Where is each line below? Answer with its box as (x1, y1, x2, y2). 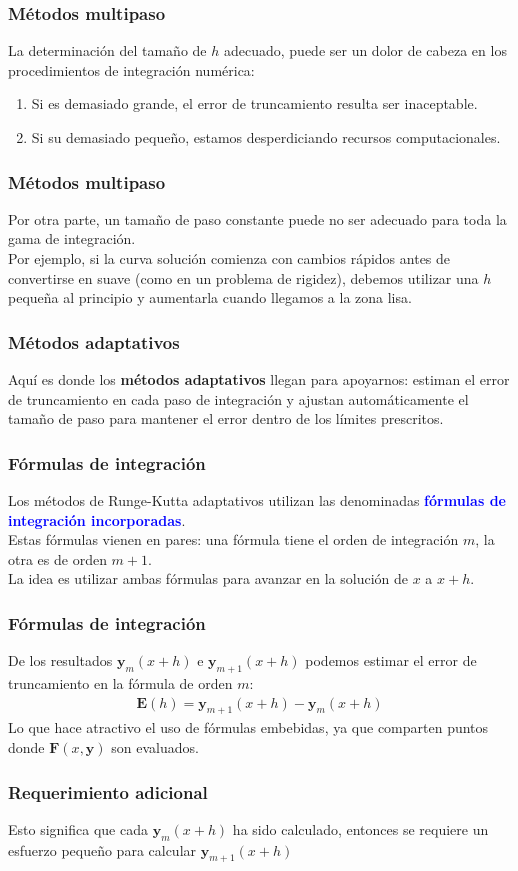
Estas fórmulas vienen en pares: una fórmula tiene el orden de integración (8, 529, 459, 550)
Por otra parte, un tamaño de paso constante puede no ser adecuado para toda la (8, 208, 507, 229)
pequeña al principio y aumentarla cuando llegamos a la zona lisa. (8, 287, 412, 308)
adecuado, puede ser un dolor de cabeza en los (223, 40, 507, 61)
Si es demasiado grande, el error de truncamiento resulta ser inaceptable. (31, 93, 478, 114)
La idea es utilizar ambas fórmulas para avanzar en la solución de (8, 568, 409, 589)
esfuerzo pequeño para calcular (8, 839, 197, 860)
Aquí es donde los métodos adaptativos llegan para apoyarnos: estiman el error (8, 369, 510, 389)
